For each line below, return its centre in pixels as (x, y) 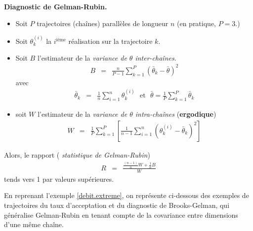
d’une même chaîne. (34, 224)
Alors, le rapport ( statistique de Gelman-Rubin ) (77, 154)
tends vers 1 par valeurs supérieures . (59, 179)
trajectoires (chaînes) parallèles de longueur (103, 23)
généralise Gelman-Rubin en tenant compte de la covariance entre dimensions (121, 214)
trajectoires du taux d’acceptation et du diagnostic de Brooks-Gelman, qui (117, 205)
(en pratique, (196, 23)
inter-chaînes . (156, 57)
